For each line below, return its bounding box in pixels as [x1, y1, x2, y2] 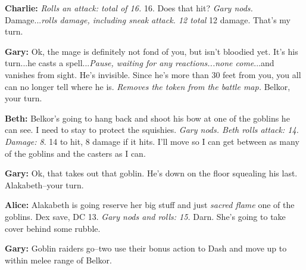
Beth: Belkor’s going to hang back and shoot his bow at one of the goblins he [5, 111, 290, 124]
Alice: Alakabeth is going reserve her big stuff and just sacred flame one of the [5, 198, 295, 211]
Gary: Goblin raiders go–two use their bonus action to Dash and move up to [5, 242, 287, 255]
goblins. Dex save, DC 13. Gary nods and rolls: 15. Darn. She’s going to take [5, 210, 286, 222]
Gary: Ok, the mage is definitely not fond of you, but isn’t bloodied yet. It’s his [5, 45, 298, 57]
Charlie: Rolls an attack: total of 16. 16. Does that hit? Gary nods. [5, 2, 253, 14]
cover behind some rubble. [5, 222, 101, 234]
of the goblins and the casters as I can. [5, 147, 146, 159]
